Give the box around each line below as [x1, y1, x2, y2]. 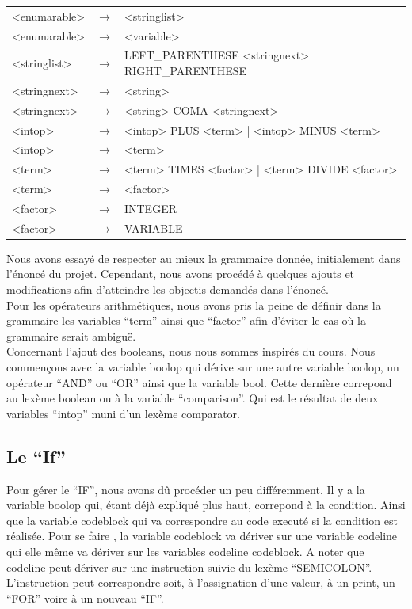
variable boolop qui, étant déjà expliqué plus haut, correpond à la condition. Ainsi [6, 497, 406, 513]
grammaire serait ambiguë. [6, 327, 136, 344]
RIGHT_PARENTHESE [124, 63, 247, 79]
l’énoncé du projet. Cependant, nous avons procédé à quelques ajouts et [6, 265, 355, 282]
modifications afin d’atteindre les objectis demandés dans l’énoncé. [6, 281, 329, 298]
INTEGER [124, 200, 177, 216]
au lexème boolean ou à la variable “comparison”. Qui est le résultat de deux [6, 390, 379, 406]
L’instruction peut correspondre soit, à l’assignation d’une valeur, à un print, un [6, 574, 395, 591]
